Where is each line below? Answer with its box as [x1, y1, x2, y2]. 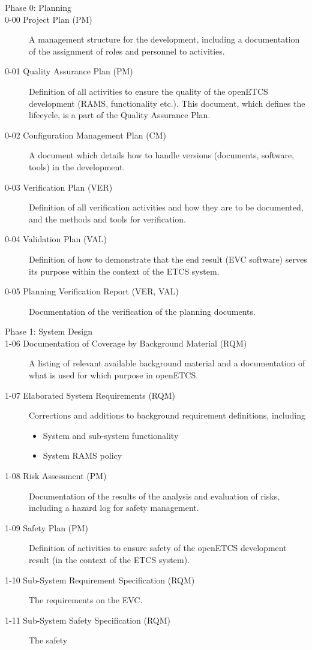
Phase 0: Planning [5, 1, 71, 13]
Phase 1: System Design [5, 325, 93, 338]
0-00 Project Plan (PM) [5, 13, 92, 25]
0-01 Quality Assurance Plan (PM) [5, 65, 133, 77]
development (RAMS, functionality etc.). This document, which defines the [29, 97, 305, 109]
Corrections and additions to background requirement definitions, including [29, 409, 305, 422]
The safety [29, 634, 68, 646]
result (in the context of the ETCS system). [29, 553, 190, 565]
